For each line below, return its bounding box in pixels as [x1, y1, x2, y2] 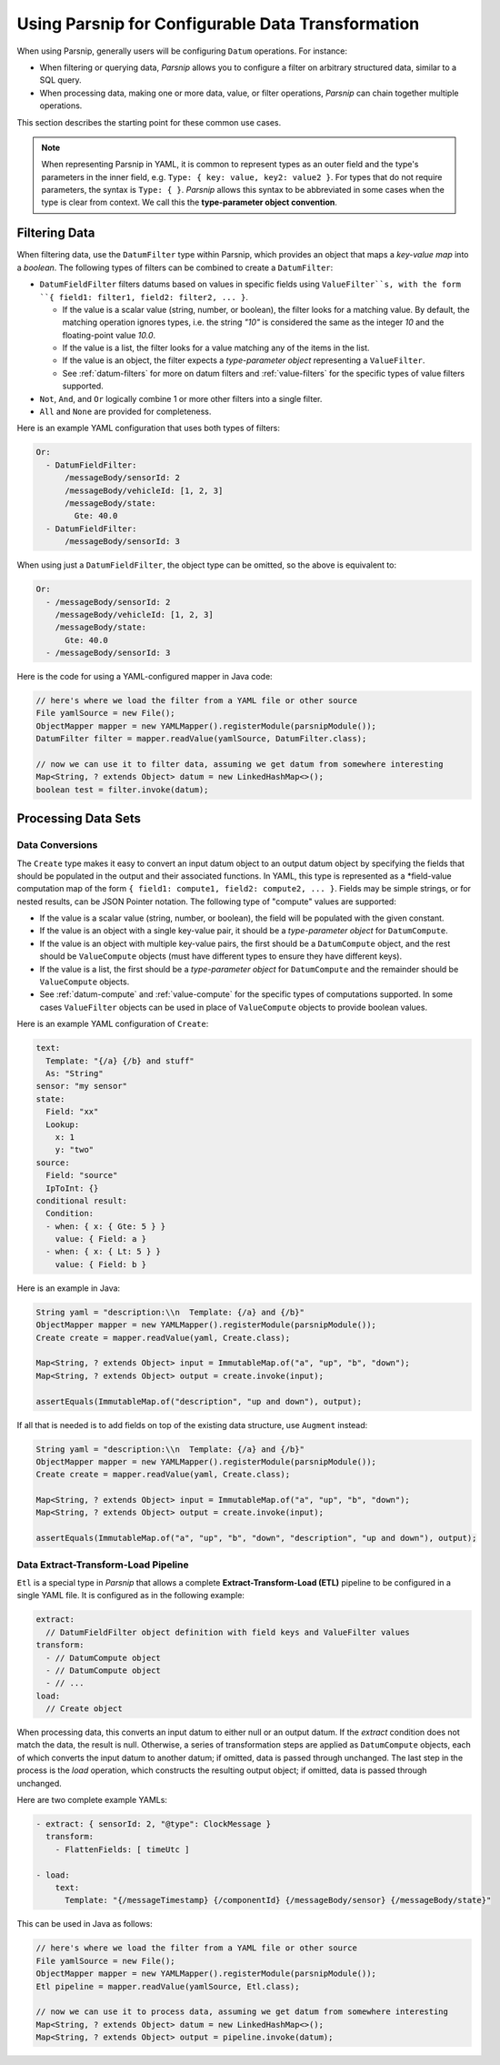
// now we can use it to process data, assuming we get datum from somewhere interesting [35, 2007, 449, 2017]
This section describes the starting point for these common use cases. [16, 116, 282, 127]
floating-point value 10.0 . [62, 329, 156, 340]
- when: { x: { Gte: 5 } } [45, 1221, 166, 1232]
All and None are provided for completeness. [39, 406, 212, 418]
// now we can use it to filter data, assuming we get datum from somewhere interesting [35, 760, 445, 769]
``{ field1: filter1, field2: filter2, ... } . [39, 291, 249, 302]
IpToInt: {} [45, 1183, 99, 1194]
